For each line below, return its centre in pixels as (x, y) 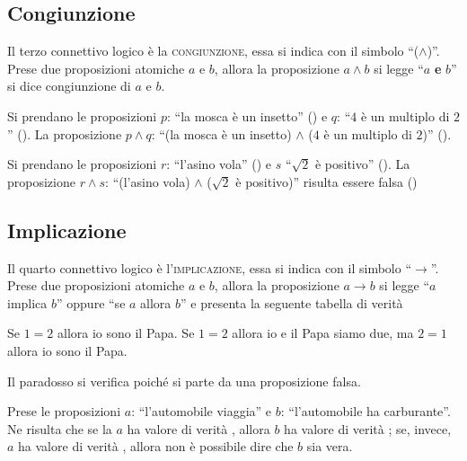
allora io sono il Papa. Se (126, 333)
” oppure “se (91, 302)
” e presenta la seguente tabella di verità (292, 302)
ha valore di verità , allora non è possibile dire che (156, 446)
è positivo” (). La (362, 164)
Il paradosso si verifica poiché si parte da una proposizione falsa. (184, 381)
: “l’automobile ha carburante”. (366, 411)
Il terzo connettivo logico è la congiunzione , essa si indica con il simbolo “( (213, 51)
